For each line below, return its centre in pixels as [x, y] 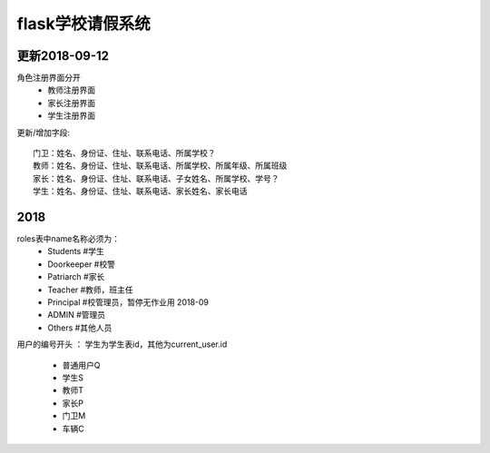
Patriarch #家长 [76, 277]
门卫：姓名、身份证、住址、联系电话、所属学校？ [124, 153]
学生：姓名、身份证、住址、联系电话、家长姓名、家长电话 [140, 192]
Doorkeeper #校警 [81, 264]
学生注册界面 [71, 116]
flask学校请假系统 [83, 24]
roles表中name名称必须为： [68, 239]
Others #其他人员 [80, 328]
